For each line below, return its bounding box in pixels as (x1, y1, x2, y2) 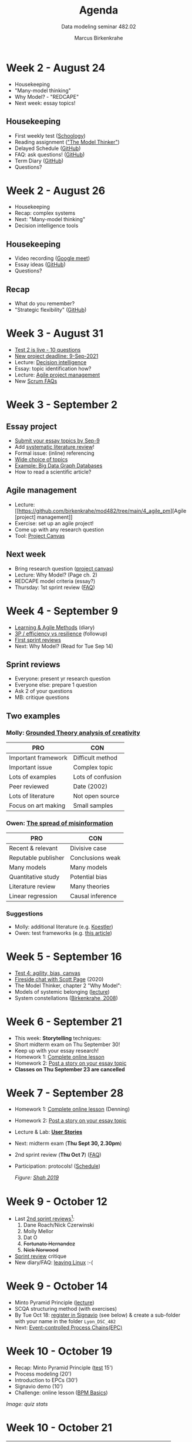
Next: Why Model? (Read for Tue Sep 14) (14, 642, 113, 650)
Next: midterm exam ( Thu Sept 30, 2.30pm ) (14, 1140, 122, 1147)
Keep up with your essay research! (14, 1047, 99, 1054)
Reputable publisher (9, 854, 65, 862)
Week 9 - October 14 (6, 1280, 109, 1293)
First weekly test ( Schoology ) (14, 132, 86, 139)
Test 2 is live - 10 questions (14, 347, 81, 353)
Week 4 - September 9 (6, 604, 119, 618)
